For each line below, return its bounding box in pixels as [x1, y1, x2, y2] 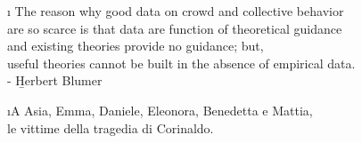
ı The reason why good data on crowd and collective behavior [7, 2, 344, 20]
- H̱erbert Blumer [7, 71, 103, 90]
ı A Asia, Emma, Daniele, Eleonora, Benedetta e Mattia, [7, 100, 313, 119]
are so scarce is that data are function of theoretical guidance [7, 19, 342, 37]
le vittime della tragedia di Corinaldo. [7, 118, 214, 137]
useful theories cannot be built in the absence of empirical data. [7, 53, 356, 72]
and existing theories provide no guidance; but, [7, 36, 264, 55]
